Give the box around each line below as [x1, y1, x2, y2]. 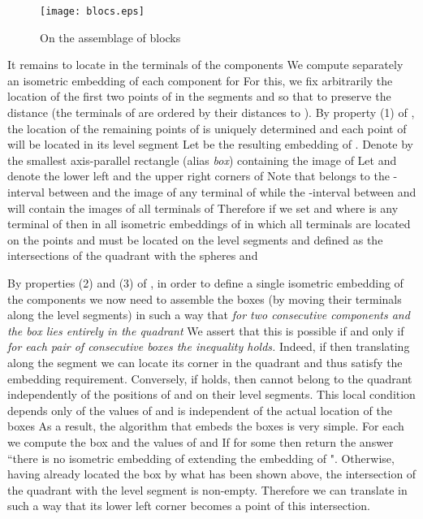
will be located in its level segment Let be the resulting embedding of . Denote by [7, 136, 413, 153]
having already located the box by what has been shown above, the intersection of [7, 465, 417, 482]
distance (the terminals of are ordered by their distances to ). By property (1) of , [7, 104, 415, 121]
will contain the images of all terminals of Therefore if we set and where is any [7, 199, 399, 216]
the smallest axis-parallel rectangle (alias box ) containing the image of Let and [7, 151, 397, 168]
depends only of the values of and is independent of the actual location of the [7, 401, 392, 418]
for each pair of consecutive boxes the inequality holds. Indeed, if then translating [7, 338, 410, 355]
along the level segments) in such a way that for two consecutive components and [7, 306, 410, 323]
